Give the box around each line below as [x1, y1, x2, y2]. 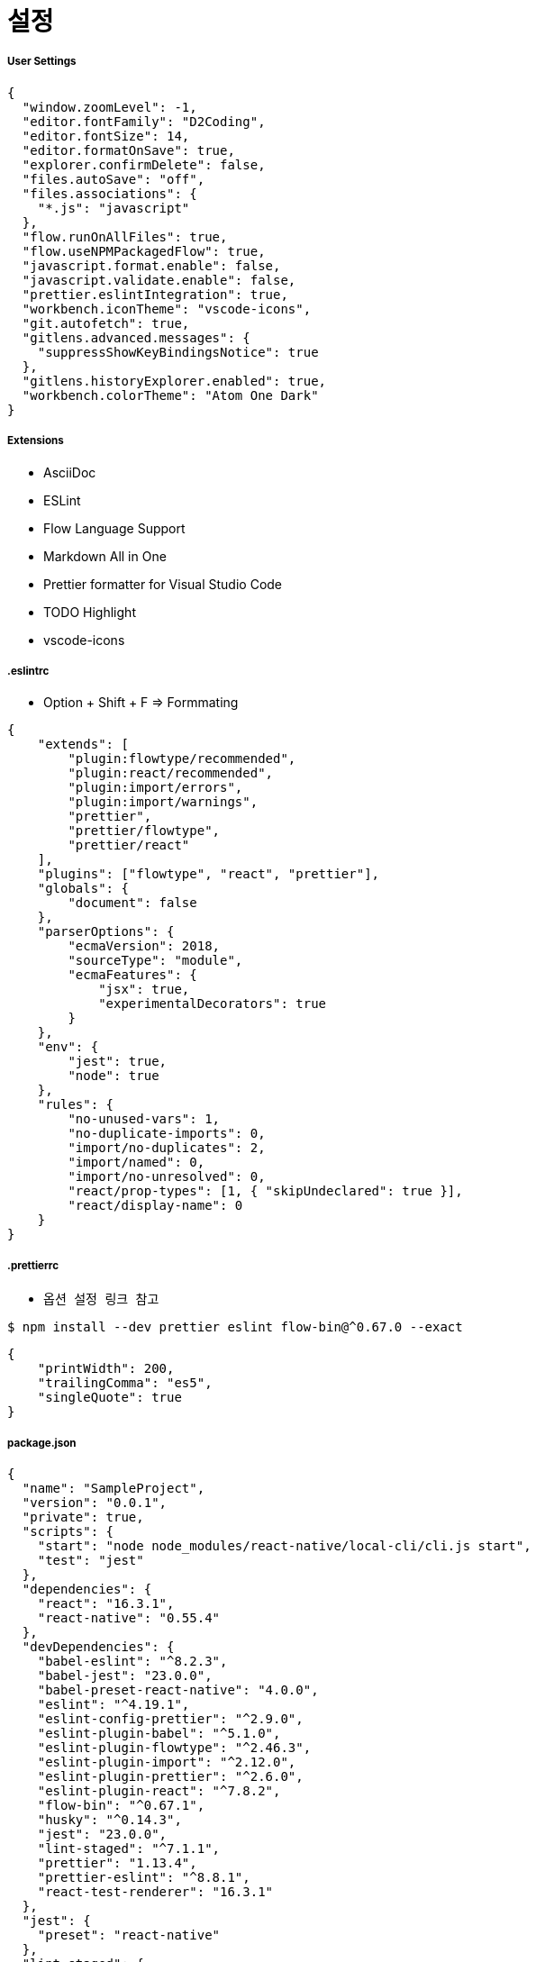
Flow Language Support [43, 520, 186, 536]
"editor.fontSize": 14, [22, 128, 190, 143]
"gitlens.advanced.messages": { [22, 330, 250, 345]
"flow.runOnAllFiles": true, [22, 229, 228, 244]
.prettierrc [7, 1258, 59, 1272]
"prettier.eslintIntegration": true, [22, 286, 288, 302]
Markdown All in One [43, 548, 167, 564]
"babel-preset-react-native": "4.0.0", [37, 1682, 319, 1697]
